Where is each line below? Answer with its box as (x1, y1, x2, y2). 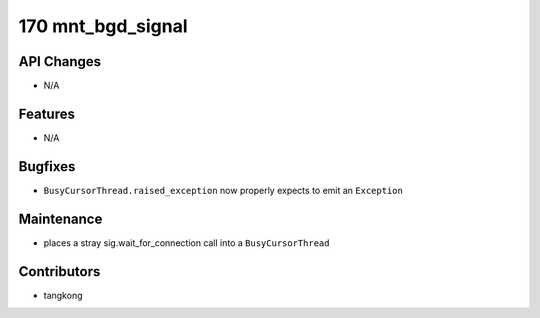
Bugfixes (18, 158, 76, 175)
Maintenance (18, 210, 103, 227)
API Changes (18, 53, 102, 70)
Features (18, 105, 75, 122)
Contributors (18, 263, 101, 280)
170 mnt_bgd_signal (18, 15, 189, 37)
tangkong (43, 289, 83, 301)
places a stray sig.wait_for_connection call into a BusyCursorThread (43, 236, 330, 249)
